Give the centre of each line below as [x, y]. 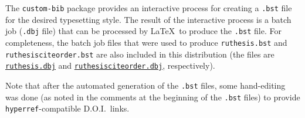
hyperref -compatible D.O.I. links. [67, 108]
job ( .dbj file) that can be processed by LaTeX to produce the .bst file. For [143, 31]
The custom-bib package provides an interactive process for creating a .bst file [149, 8]
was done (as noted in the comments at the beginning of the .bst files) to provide [153, 97]
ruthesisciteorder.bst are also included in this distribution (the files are [140, 54]
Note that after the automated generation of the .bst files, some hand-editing [145, 85]
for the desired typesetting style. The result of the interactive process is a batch [148, 19]
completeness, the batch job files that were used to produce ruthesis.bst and [146, 42]
